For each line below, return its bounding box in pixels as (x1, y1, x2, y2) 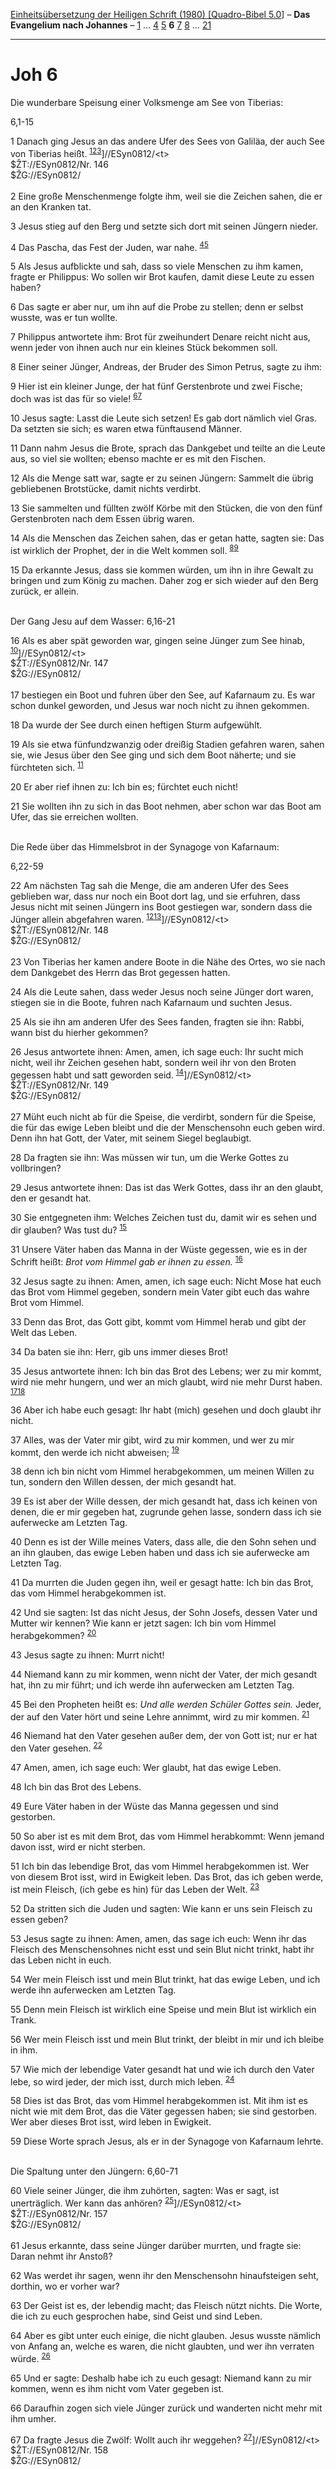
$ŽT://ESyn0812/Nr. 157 (10, 2208, 108, 2220)
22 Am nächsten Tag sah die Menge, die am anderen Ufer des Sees (10, 879, 289, 891)
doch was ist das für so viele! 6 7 (10, 391, 143, 404)
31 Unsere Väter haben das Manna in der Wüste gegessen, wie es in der (10, 1243, 308, 1255)
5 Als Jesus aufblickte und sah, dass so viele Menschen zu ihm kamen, (10, 260, 304, 273)
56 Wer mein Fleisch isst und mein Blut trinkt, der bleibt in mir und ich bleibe (10, 2033, 325, 2045)
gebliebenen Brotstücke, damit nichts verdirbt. (10, 482, 202, 494)
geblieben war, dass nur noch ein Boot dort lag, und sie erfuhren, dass (10, 890, 301, 902)
